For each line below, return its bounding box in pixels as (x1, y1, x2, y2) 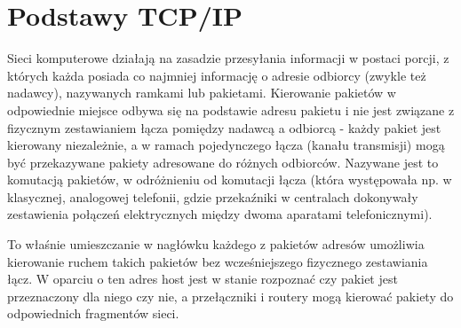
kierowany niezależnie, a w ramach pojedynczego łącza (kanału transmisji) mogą (7, 136, 445, 154)
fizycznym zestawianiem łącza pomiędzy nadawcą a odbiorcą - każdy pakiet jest (7, 118, 441, 137)
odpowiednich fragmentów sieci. (7, 304, 179, 323)
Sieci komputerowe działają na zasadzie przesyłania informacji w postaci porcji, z (7, 49, 449, 67)
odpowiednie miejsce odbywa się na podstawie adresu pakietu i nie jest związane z (7, 100, 455, 119)
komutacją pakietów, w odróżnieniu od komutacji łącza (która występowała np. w (7, 170, 452, 189)
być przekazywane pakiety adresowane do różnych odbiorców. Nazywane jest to (7, 152, 439, 171)
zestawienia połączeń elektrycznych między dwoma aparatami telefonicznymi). (7, 205, 433, 223)
